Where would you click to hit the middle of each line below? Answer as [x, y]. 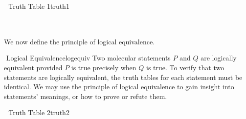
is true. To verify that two [185, 67]
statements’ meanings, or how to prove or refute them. [86, 96]
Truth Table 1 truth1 [39, 6]
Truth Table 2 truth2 [39, 112]
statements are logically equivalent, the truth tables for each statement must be [123, 77]
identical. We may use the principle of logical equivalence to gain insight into [119, 87]
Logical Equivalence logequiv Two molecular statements [88, 58]
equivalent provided [33, 67]
